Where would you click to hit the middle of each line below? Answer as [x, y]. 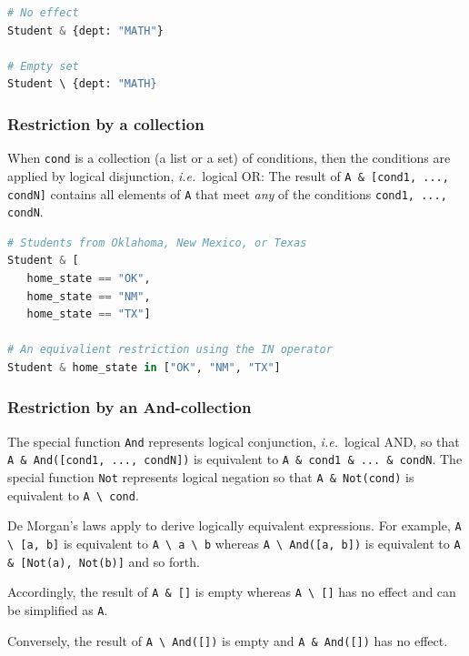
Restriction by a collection [106, 123]
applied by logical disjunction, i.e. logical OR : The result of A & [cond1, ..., [228, 175]
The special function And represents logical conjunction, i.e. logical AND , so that [234, 441]
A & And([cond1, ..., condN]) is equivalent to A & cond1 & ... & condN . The [235, 459]
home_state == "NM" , [89, 296]
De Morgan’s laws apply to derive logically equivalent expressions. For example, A [234, 525]
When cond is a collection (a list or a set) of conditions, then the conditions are [229, 158]
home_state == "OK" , [89, 278]
